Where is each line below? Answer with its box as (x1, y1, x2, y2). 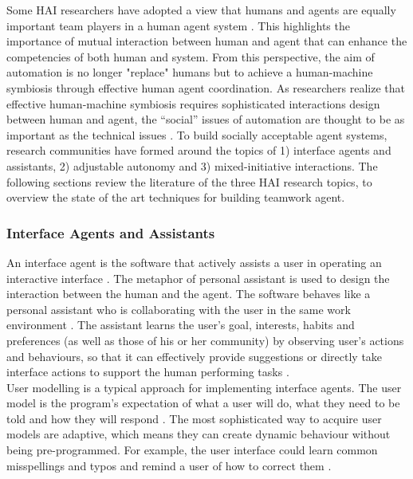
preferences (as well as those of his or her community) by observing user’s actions (6, 332, 404, 348)
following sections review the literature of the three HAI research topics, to (6, 173, 372, 190)
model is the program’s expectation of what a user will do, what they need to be (6, 395, 400, 411)
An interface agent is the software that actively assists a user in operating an (6, 253, 382, 270)
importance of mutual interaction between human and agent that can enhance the (6, 33, 407, 49)
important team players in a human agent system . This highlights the (6, 17, 350, 33)
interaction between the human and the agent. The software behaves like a (6, 285, 371, 302)
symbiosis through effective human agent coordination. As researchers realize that (6, 79, 405, 96)
